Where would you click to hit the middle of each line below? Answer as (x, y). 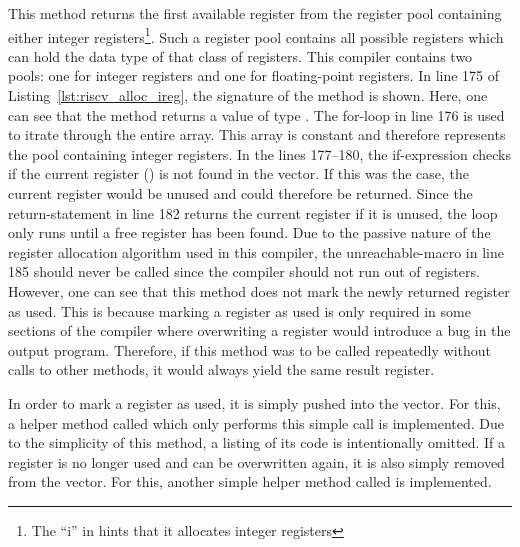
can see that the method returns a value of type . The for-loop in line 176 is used (256, 114)
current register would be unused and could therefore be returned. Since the (240, 193)
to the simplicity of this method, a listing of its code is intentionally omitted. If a (256, 442)
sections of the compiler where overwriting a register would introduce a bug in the (259, 330)
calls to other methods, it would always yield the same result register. (221, 369)
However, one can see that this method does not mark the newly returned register (259, 290)
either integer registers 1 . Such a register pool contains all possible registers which (256, 35)
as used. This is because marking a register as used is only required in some (239, 310)
